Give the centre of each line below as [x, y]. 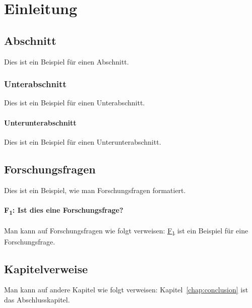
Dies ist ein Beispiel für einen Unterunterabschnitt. [83, 141]
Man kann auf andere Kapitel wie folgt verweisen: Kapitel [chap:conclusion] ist [126, 290]
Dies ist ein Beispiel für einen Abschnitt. [67, 61]
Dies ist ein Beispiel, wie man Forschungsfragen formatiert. [95, 190]
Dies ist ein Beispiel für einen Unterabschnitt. [75, 103]
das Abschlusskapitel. [37, 300]
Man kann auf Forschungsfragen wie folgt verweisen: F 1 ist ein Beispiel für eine [126, 231]
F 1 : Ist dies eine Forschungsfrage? [64, 210]
